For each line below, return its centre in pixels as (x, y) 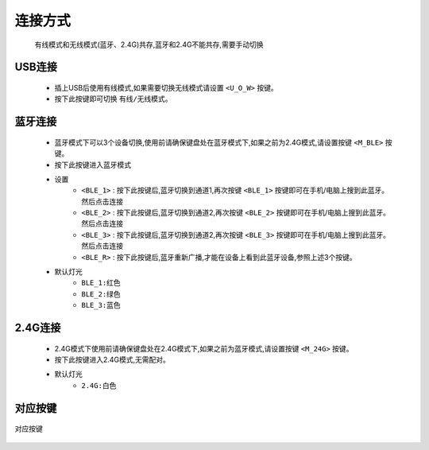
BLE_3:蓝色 (101, 305)
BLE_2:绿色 (101, 294)
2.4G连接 (38, 328)
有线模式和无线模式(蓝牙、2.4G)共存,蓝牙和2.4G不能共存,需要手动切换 (149, 45)
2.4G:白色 (99, 385)
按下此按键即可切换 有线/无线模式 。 (113, 99)
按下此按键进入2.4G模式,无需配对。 (112, 360)
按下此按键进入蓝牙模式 (93, 165)
